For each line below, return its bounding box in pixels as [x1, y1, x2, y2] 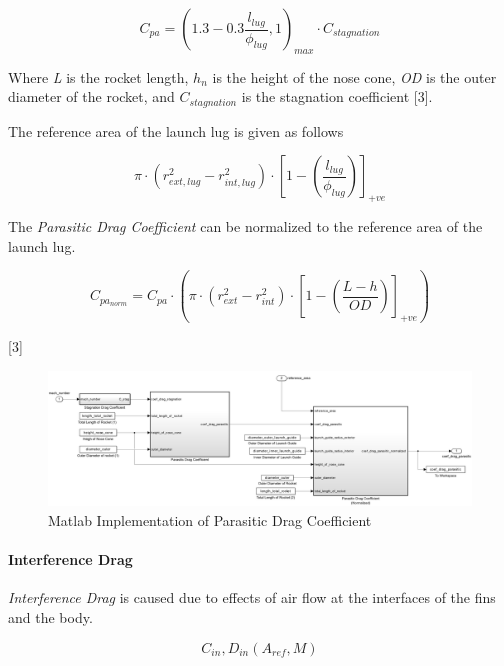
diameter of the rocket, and [8, 86, 175, 107]
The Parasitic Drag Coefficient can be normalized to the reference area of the [8, 216, 483, 237]
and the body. [8, 607, 93, 628]
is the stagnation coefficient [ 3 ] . [241, 86, 433, 107]
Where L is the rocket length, [8, 66, 189, 87]
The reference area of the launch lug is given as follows [8, 120, 344, 141]
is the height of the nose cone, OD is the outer [212, 66, 497, 87]
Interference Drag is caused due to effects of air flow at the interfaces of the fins [8, 587, 496, 608]
